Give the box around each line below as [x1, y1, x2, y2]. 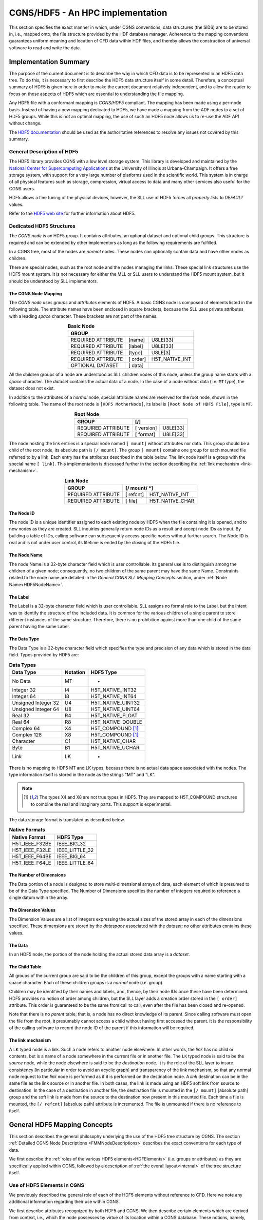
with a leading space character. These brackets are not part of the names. [9, 313, 158, 319]
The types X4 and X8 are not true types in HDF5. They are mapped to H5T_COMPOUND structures [39, 794, 237, 800]
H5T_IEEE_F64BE [12, 853, 52, 860]
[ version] [135, 425, 157, 431]
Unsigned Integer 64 [12, 706, 59, 712]
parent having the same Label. [9, 624, 70, 630]
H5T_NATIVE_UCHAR [91, 744, 140, 751]
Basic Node [67, 323, 95, 329]
